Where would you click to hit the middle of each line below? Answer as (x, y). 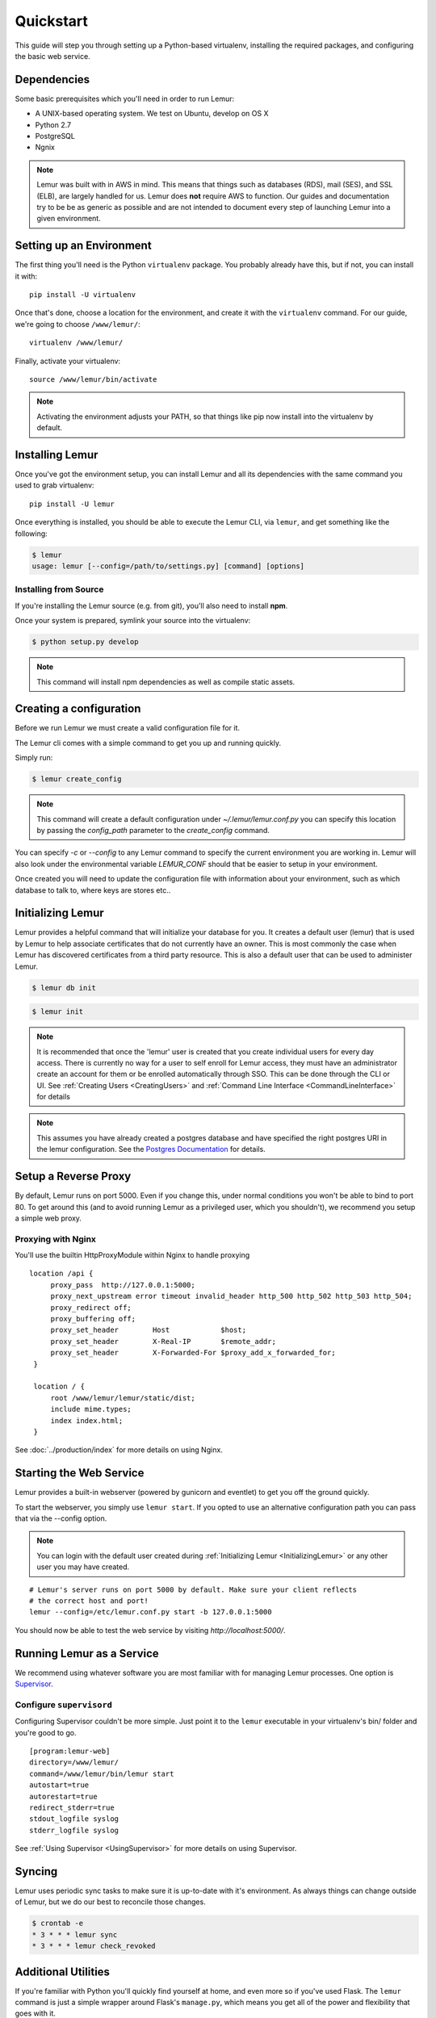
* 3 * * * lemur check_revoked (94, 1946)
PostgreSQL (55, 136)
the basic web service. (52, 56)
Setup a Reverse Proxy (73, 1176)
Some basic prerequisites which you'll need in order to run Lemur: (125, 98)
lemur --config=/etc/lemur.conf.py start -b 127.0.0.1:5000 (151, 1612)
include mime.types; (91, 1409)
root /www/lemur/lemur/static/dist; (123, 1398)
